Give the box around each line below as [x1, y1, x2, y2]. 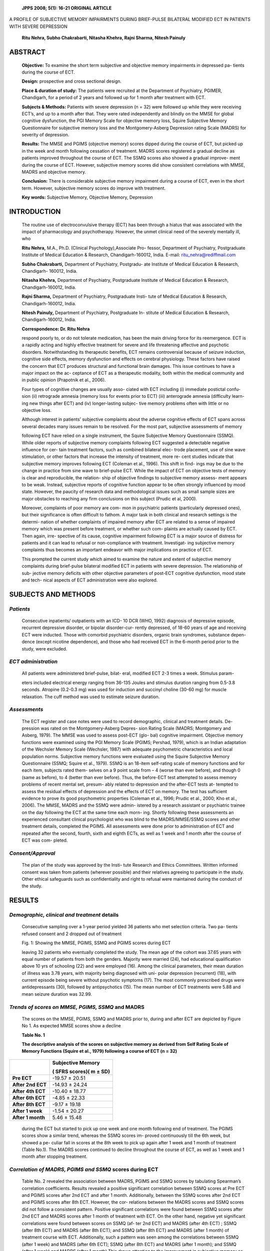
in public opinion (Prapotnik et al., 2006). [21, 377, 106, 383]
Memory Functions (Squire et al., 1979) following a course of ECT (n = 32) [21, 1048, 177, 1054]
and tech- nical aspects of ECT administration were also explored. [21, 577, 158, 583]
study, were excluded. [21, 646, 67, 652]
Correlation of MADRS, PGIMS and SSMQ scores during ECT [9, 1166, 158, 1173]
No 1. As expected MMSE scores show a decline [21, 1023, 121, 1029]
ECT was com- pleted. [21, 837, 68, 843]
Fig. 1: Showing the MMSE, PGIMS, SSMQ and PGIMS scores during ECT [21, 940, 171, 946]
